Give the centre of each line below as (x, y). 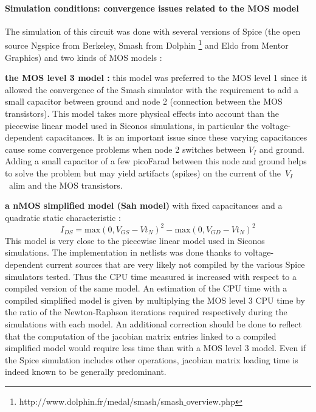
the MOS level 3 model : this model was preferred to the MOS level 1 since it (156, 78)
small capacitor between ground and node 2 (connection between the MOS (144, 101)
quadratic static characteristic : (63, 217)
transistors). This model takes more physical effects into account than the (142, 113)
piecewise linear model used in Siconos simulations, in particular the (132, 125)
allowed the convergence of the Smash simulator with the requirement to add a (152, 89)
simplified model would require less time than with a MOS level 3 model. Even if (156, 348)
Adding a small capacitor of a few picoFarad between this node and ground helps (156, 161)
